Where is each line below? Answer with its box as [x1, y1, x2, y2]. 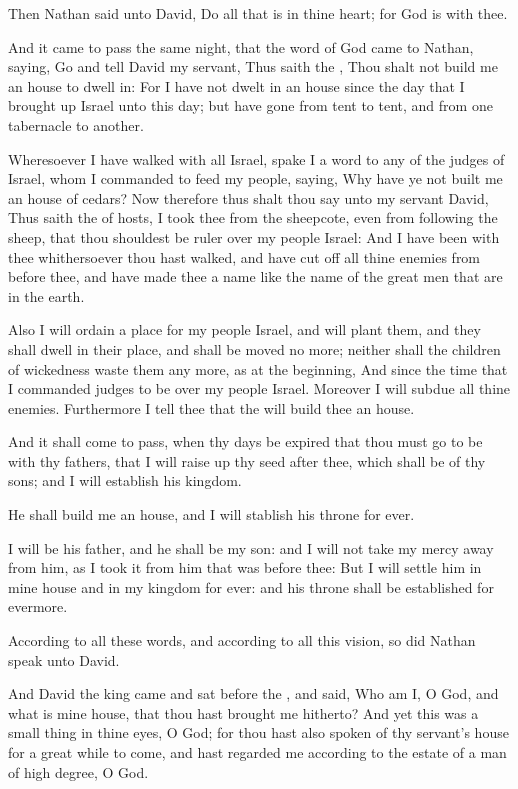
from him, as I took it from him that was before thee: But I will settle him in [8, 557, 482, 578]
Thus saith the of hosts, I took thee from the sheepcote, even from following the [8, 207, 498, 228]
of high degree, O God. [8, 761, 149, 782]
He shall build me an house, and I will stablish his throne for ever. [8, 504, 415, 525]
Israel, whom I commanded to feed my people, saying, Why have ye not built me [8, 168, 503, 189]
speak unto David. [8, 649, 120, 670]
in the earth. [8, 285, 85, 306]
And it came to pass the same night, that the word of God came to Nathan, [8, 36, 474, 57]
